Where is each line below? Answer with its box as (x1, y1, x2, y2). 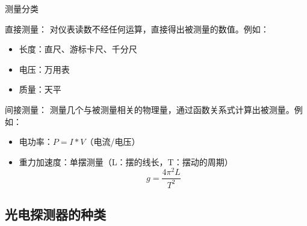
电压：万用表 (19, 63, 70, 75)
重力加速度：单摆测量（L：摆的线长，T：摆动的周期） (19, 155, 233, 168)
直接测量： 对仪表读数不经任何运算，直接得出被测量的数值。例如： (5, 22, 269, 35)
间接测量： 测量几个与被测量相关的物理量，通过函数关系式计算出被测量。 (5, 103, 294, 115)
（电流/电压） (85, 135, 140, 148)
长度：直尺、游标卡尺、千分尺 (19, 43, 137, 55)
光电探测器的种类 (5, 205, 106, 224)
